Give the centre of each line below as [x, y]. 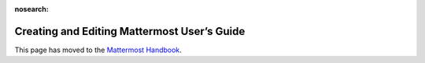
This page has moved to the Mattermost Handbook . [98, 50]
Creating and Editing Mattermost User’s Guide [130, 31]
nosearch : [31, 9]
